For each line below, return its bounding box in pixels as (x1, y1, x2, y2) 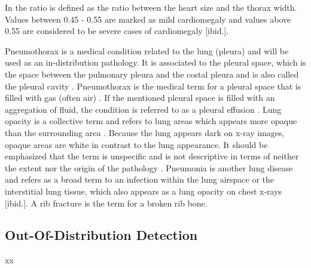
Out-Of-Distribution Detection (5, 226, 198, 244)
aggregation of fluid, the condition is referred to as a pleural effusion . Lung (5, 103, 282, 115)
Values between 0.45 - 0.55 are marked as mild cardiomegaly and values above (5, 13, 291, 25)
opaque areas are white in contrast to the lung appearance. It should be (5, 138, 268, 150)
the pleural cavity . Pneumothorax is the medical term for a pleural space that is (5, 79, 301, 92)
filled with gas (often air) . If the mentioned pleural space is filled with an (5, 91, 275, 104)
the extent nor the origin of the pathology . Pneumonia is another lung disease (5, 161, 293, 174)
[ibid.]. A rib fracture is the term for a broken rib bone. (5, 196, 208, 209)
